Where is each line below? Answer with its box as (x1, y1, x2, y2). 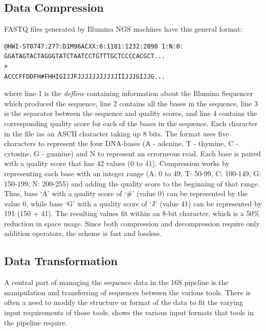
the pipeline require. (4, 317, 67, 327)
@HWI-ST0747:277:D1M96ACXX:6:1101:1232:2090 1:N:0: (4, 42, 184, 50)
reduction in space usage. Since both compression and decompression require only (4, 218, 260, 228)
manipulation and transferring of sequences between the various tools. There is (4, 287, 251, 297)
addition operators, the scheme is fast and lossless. (4, 228, 162, 239)
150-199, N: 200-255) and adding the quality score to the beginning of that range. (4, 178, 260, 188)
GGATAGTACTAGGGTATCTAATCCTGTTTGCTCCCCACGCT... (4, 53, 165, 60)
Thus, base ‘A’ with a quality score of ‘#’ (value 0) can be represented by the (4, 188, 248, 199)
